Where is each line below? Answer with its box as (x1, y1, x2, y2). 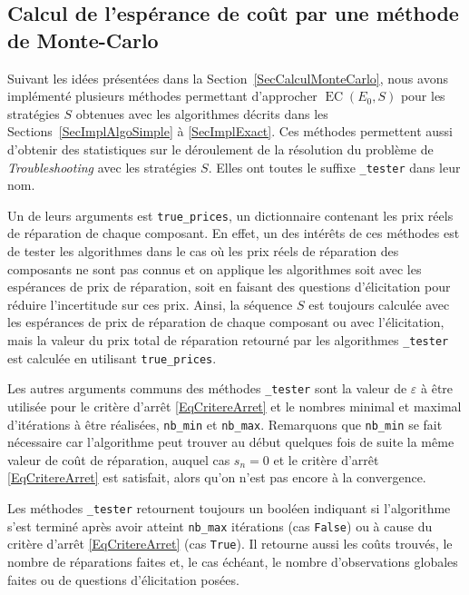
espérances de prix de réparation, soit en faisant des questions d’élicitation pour (7, 277, 451, 296)
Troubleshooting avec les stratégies (7, 157, 197, 176)
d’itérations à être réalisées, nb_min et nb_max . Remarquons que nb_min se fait (7, 414, 443, 433)
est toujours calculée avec (308, 294, 450, 313)
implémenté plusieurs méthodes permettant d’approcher (7, 86, 318, 105)
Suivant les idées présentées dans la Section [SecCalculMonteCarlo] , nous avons (7, 68, 448, 87)
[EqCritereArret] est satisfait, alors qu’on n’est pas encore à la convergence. (7, 468, 426, 487)
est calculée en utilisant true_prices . (7, 348, 217, 367)
